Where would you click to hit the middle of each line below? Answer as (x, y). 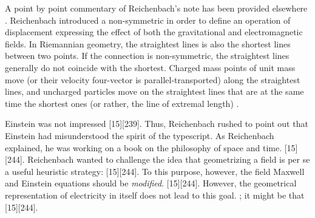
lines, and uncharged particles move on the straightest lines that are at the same (154, 91)
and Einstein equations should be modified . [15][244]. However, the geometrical (151, 183)
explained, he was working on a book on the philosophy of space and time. (144, 147)
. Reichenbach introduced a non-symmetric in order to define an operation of (148, 20)
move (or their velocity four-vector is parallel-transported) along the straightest (153, 79)
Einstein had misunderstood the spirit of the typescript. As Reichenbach (140, 135)
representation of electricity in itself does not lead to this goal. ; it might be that (155, 195)
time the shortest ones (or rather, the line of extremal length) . (122, 103)
